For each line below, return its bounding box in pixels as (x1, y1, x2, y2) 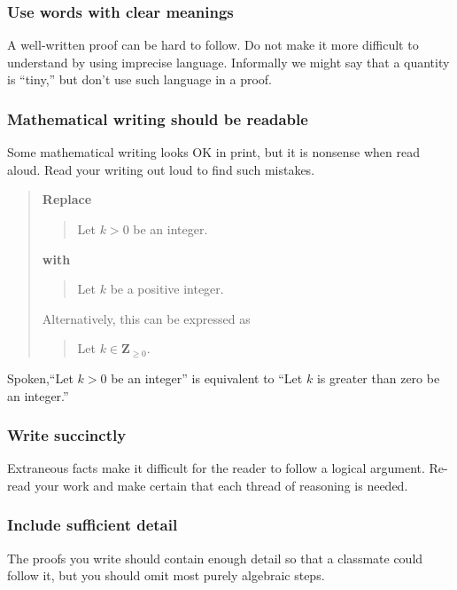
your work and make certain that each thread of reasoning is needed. (35, 476, 408, 494)
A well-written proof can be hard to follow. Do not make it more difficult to (7, 35, 419, 54)
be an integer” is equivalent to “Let (111, 368, 303, 387)
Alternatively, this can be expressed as (42, 309, 251, 327)
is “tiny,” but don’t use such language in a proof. (7, 70, 272, 89)
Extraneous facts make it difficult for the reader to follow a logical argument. (7, 459, 425, 477)
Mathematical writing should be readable (7, 107, 308, 130)
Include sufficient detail (7, 514, 178, 536)
